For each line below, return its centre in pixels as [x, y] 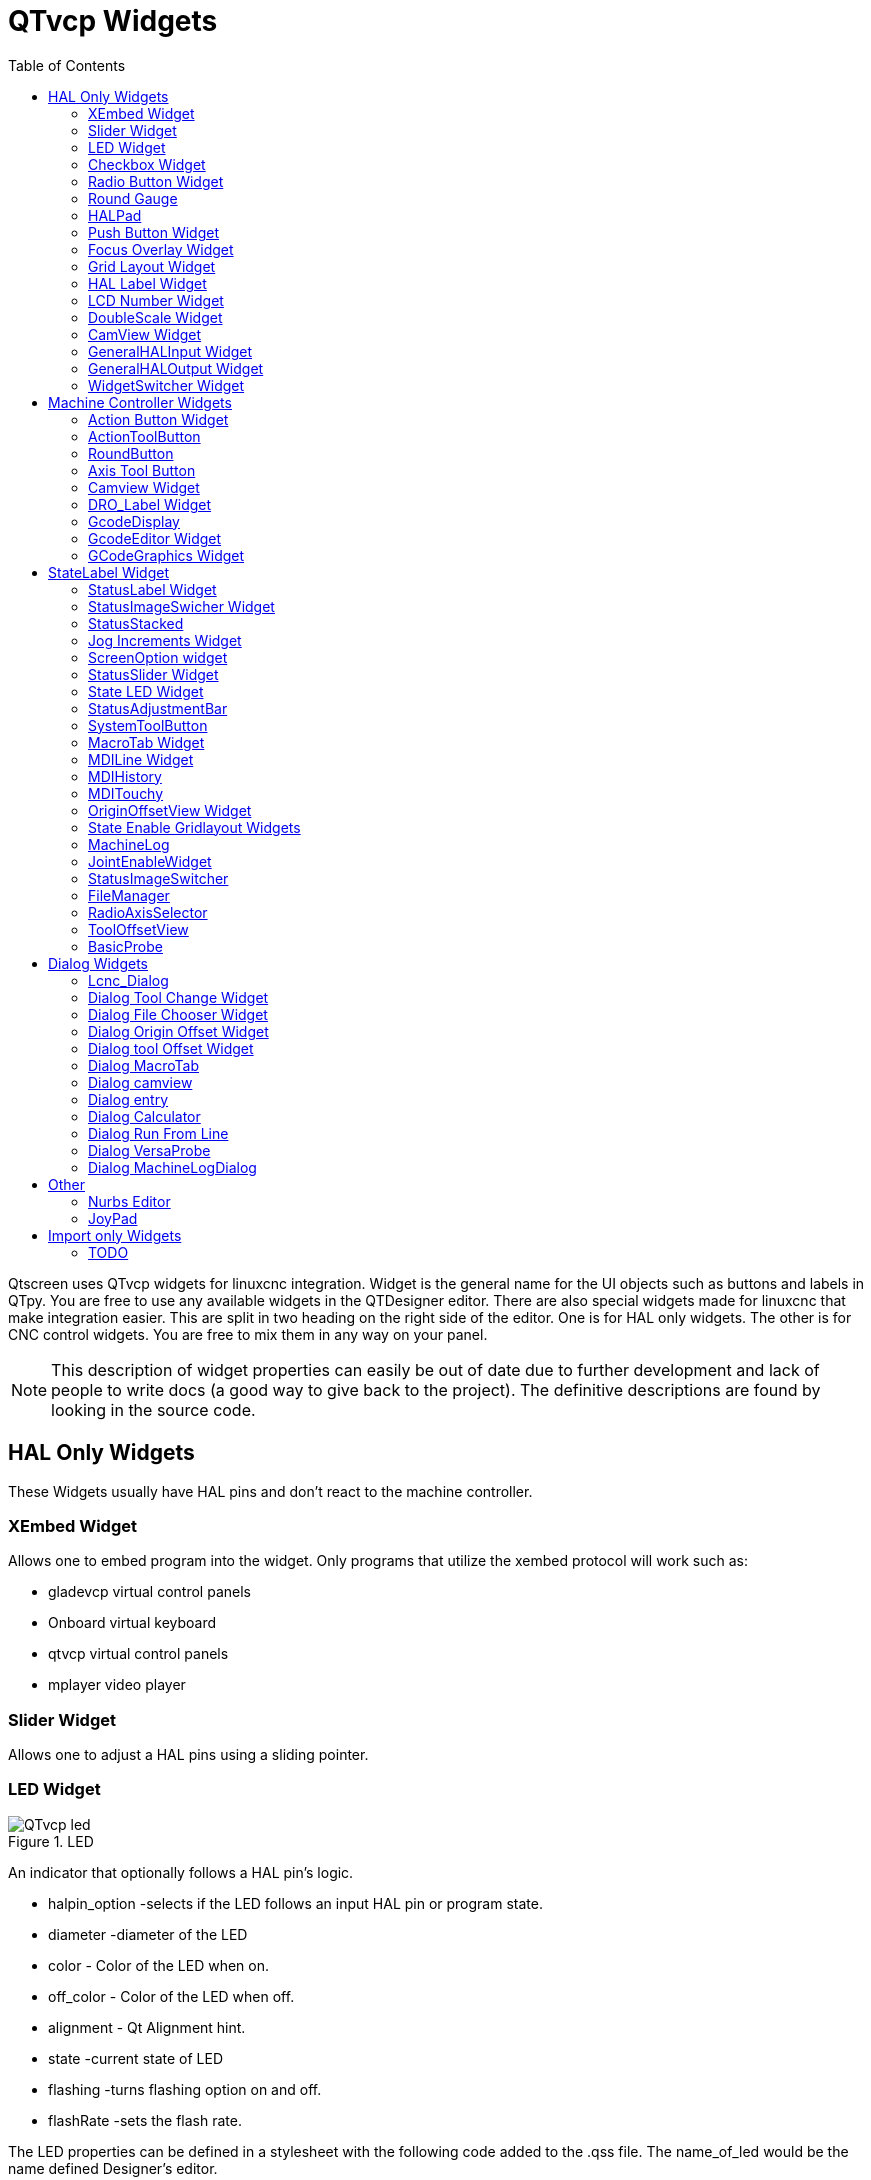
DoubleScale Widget [155, 317]
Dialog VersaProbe [149, 1150]
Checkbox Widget [147, 164]
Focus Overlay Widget [161, 249]
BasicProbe [125, 946]
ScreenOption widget [158, 657]
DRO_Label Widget [150, 504]
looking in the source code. [153, 1409]
